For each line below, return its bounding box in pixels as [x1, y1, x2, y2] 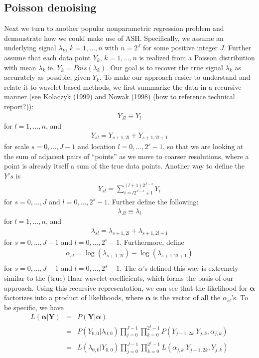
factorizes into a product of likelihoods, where [4, 292, 143, 303]
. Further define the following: [108, 196, 199, 206]
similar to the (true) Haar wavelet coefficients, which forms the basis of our [4, 273, 234, 283]
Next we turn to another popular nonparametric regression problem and [4, 23, 224, 33]
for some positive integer [143, 42, 218, 53]
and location [77, 141, 116, 152]
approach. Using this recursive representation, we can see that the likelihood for [4, 282, 248, 293]
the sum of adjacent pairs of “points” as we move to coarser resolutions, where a [4, 151, 249, 161]
